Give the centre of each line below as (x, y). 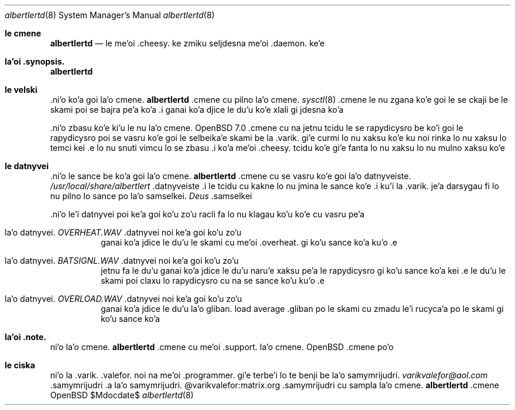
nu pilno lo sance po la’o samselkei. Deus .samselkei (151, 196)
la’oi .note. (26, 337)
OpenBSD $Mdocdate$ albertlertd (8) (122, 395)
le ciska (20, 365)
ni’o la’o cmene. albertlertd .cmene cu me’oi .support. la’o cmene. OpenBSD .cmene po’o (222, 347)
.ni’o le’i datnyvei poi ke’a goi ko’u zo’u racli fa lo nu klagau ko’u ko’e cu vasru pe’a (207, 214)
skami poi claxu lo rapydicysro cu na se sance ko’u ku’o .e (213, 280)
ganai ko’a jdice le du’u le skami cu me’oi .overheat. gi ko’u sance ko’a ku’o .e (249, 242)
